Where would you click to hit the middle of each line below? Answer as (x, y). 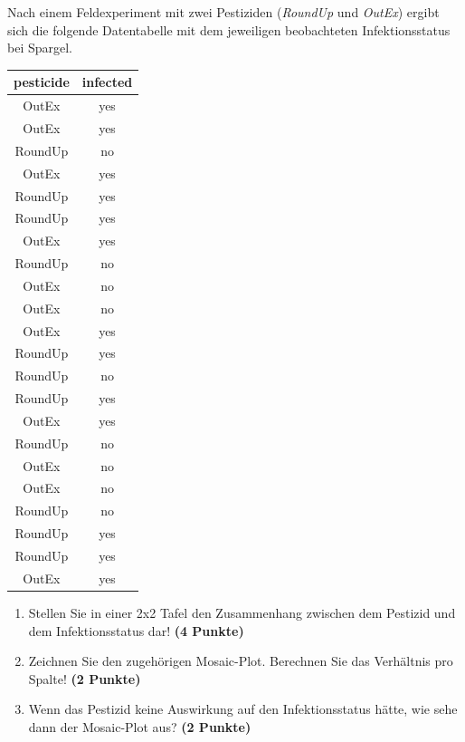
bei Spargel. (40, 48)
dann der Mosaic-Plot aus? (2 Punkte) (140, 726)
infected (107, 82)
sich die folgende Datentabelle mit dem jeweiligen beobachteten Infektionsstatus (229, 29)
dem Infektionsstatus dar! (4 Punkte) (136, 630)
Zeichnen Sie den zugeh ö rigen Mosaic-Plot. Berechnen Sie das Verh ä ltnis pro (241, 661)
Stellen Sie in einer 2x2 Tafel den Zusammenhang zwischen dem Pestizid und (242, 612)
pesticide (42, 82)
